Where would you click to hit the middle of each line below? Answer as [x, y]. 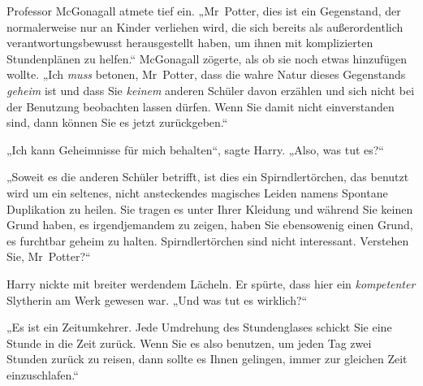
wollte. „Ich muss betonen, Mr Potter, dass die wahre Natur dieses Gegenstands [206, 74]
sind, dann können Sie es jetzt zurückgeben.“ [117, 122]
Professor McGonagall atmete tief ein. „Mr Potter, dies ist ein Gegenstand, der [204, 11]
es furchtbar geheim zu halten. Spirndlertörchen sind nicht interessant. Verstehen [208, 240]
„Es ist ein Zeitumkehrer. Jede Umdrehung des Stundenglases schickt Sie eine [199, 327]
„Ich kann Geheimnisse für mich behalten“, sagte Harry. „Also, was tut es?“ [195, 149]
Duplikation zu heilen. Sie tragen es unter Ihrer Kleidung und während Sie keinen [210, 208]
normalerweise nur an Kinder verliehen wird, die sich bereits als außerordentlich [205, 26]
